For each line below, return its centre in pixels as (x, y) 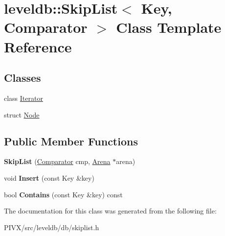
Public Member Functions (71, 141)
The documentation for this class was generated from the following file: (110, 211)
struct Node (22, 114)
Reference (38, 46)
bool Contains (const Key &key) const (63, 194)
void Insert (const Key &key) (49, 177)
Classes (22, 78)
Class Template (169, 27)
